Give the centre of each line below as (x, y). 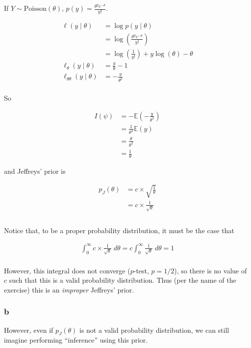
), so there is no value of (211, 270)
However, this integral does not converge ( (67, 270)
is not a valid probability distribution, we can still (154, 330)
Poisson (35, 9)
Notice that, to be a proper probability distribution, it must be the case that (119, 230)
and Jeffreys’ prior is (35, 171)
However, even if (29, 330)
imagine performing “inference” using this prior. (76, 340)
